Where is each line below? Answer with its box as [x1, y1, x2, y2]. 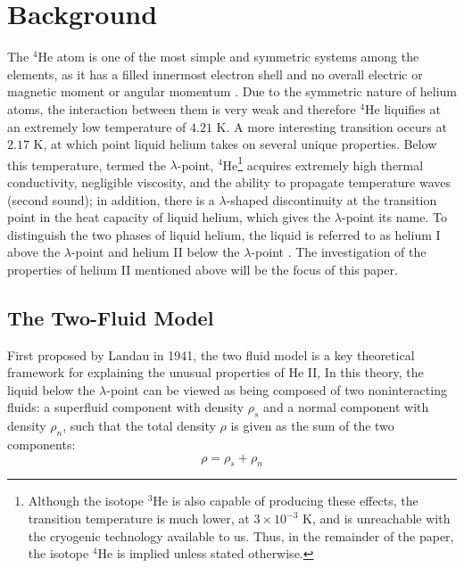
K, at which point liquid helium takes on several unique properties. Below [33, 135, 437, 153]
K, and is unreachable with [302, 509, 451, 528]
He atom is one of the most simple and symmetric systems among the [37, 47, 419, 66]
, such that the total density [62, 416, 216, 435]
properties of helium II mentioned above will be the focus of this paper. [7, 259, 398, 278]
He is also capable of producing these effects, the [153, 491, 418, 510]
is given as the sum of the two [230, 416, 394, 435]
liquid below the [7, 380, 95, 399]
